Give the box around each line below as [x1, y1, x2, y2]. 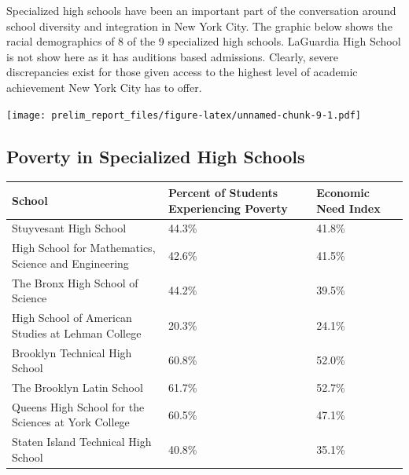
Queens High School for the [12, 398, 145, 415]
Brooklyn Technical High [12, 344, 132, 360]
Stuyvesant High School [12, 220, 127, 236]
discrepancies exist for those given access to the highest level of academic [6, 64, 358, 80]
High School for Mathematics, [12, 239, 156, 256]
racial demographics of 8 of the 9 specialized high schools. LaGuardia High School [6, 33, 401, 49]
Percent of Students [168, 184, 278, 200]
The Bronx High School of [12, 274, 138, 290]
